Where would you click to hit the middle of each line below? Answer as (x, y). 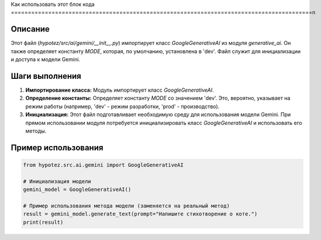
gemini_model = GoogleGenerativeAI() (77, 189)
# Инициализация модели (57, 181)
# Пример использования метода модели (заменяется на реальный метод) (127, 206)
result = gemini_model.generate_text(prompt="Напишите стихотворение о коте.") (140, 214)
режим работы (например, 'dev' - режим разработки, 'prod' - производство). (122, 106)
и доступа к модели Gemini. (46, 60)
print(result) (43, 222)
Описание (30, 29)
